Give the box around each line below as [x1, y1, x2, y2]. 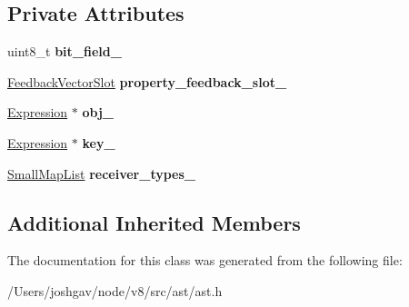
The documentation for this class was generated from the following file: [7, 251, 403, 270]
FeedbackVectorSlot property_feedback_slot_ [7, 72, 287, 91]
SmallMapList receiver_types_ [7, 163, 195, 183]
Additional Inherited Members [7, 208, 301, 236]
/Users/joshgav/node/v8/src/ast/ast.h [7, 281, 223, 300]
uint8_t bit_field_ [7, 42, 122, 61]
